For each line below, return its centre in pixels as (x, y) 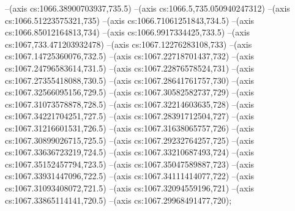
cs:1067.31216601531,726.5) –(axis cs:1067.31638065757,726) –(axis (130, 128)
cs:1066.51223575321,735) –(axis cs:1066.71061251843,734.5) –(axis (130, 20)
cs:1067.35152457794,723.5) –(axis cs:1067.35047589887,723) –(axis (130, 164)
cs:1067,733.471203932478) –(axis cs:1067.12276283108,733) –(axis (129, 44)
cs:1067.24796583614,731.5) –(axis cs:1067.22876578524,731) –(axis (130, 68)
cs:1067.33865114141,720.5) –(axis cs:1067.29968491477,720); (118, 200)
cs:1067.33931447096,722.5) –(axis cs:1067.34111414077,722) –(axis (130, 176)
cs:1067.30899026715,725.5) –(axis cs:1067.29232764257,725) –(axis (130, 140)
